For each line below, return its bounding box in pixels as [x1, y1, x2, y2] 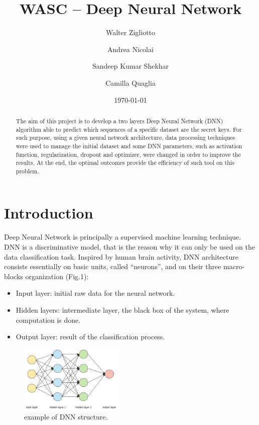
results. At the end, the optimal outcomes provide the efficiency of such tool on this [16, 158, 234, 167]
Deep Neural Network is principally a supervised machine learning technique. [4, 232, 241, 242]
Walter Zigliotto [105, 27, 156, 38]
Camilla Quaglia [105, 77, 156, 88]
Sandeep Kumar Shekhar [92, 61, 169, 71]
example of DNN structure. [24, 411, 108, 422]
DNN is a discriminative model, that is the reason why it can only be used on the [4, 242, 255, 252]
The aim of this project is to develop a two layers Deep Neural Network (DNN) [16, 116, 223, 125]
